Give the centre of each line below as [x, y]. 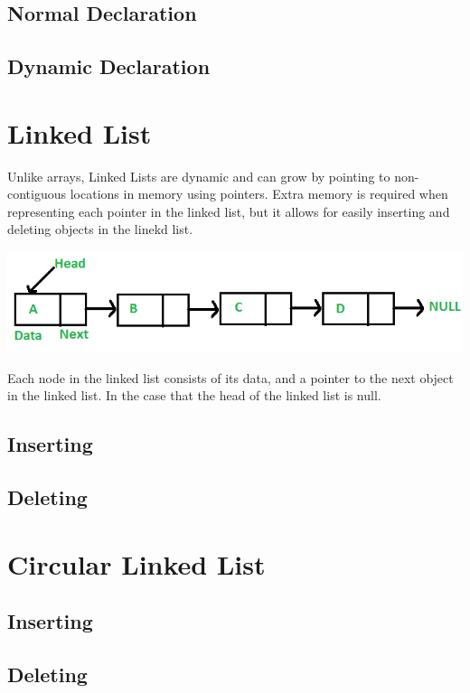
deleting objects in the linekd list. [100, 229]
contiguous [37, 194]
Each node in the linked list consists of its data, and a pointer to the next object [230, 377]
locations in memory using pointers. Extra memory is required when [259, 194]
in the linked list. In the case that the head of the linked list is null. [194, 395]
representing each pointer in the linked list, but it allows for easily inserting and [229, 211]
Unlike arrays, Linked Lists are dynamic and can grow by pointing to [199, 176]
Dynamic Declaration [109, 66]
